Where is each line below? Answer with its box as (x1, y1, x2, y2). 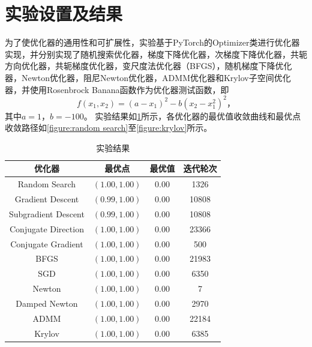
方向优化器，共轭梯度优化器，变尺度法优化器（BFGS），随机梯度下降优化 (5, 59, 292, 72)
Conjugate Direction (10, 222, 84, 235)
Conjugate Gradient (10, 237, 83, 250)
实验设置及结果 (5, 1, 123, 26)
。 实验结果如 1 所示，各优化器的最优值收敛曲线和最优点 (83, 109, 301, 122)
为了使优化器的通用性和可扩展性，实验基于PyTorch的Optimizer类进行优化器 (5, 36, 300, 49)
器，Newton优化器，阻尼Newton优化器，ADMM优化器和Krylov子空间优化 (5, 71, 291, 83)
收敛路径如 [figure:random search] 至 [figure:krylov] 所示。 (5, 121, 212, 134)
